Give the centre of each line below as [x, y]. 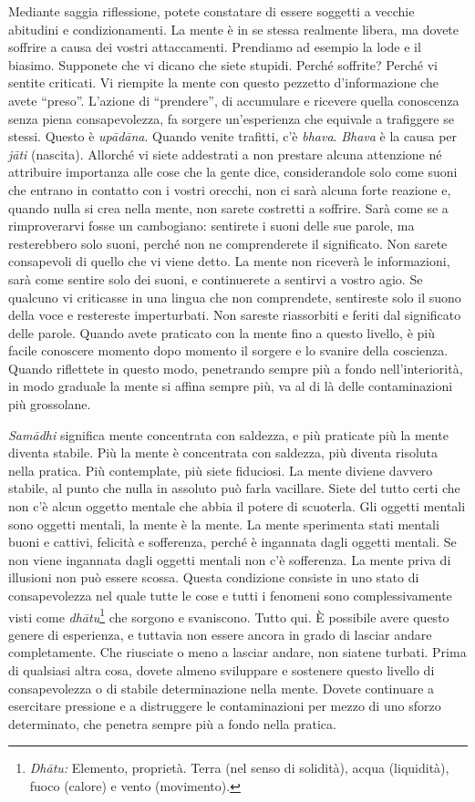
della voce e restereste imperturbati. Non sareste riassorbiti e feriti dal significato [235, 315]
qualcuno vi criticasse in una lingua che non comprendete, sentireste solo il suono [235, 297]
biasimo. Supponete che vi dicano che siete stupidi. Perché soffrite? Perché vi [223, 64]
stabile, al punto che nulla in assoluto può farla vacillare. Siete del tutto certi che [234, 488]
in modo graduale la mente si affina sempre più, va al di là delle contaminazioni [231, 386]
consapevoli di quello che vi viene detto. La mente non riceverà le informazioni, [229, 261]
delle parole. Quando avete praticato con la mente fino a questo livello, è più [222, 332]
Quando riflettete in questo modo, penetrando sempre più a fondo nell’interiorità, [236, 368]
